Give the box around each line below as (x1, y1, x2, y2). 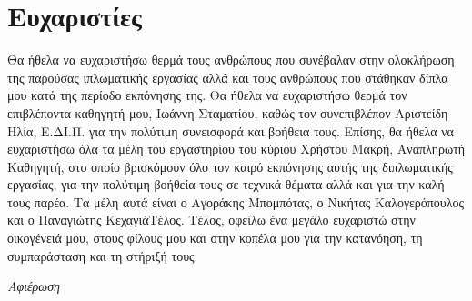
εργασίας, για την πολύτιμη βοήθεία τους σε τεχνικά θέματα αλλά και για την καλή (7, 175, 445, 194)
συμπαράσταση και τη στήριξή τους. (7, 246, 198, 265)
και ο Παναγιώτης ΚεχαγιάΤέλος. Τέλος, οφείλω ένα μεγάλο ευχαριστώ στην (7, 210, 416, 229)
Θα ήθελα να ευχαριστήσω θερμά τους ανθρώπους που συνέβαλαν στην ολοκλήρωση (7, 50, 455, 69)
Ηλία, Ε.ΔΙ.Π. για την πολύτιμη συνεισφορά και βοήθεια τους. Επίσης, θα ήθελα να (7, 121, 454, 140)
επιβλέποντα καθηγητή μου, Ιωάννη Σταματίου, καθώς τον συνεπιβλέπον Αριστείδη (7, 103, 448, 122)
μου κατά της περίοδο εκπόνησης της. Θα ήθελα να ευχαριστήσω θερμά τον (7, 85, 407, 105)
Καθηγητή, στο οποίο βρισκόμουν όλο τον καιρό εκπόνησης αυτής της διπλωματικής (7, 156, 453, 176)
